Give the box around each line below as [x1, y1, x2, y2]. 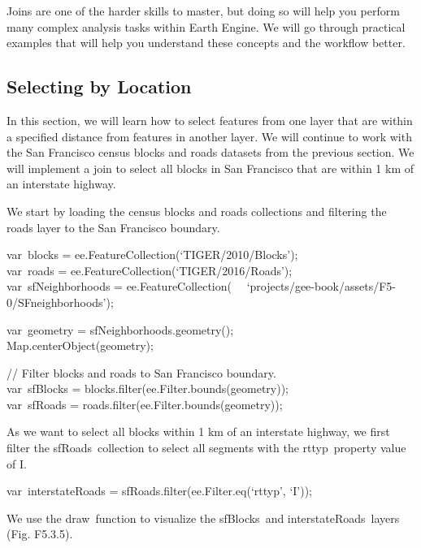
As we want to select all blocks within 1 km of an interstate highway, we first [7, 423, 390, 440]
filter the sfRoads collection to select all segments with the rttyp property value [7, 439, 406, 456]
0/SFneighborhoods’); [7, 293, 114, 310]
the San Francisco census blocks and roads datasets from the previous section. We [7, 144, 414, 161]
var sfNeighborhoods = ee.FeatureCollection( [7, 278, 232, 295]
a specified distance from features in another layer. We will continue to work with [7, 127, 412, 145]
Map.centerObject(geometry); [7, 337, 154, 354]
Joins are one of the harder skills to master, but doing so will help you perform [7, 2, 400, 19]
